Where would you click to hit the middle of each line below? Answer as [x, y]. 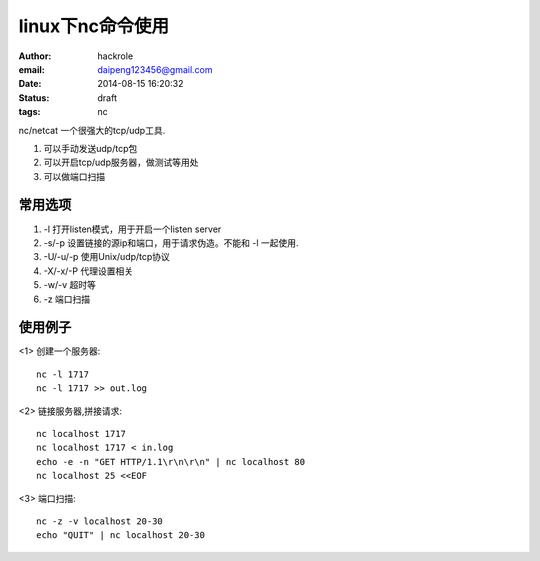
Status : [34, 97]
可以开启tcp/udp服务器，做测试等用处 [121, 162]
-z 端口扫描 [67, 299]
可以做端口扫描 [74, 176]
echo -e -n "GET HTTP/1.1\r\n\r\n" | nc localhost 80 [170, 461]
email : [31, 69]
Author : [35, 56]
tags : [29, 112]
